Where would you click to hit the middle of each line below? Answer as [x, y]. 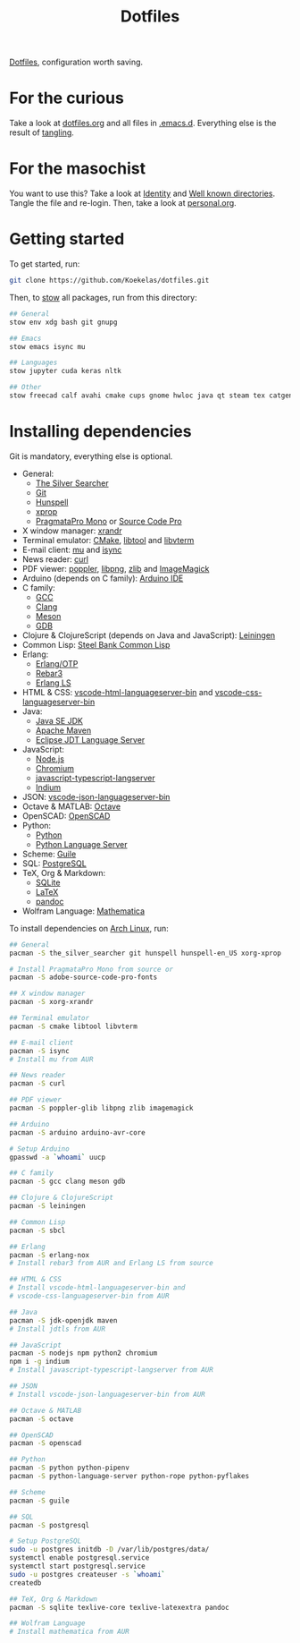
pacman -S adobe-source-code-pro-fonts [83, 977]
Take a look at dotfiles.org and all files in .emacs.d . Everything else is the [143, 123]
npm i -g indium [39, 1362]
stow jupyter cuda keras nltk [66, 371]
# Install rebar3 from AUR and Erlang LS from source [112, 1264]
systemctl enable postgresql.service [79, 1558]
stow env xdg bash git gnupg [63, 322]
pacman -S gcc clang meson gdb [67, 1182]
